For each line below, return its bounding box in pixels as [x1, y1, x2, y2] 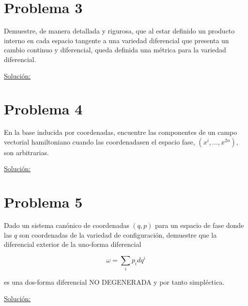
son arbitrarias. [4, 147, 49, 157]
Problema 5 [4, 192, 83, 212]
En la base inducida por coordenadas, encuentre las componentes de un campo [4, 127, 237, 137]
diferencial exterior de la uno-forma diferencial [4, 239, 141, 249]
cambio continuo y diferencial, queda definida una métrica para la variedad [4, 45, 226, 55]
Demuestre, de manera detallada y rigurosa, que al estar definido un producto [4, 26, 235, 36]
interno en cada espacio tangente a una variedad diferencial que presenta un [4, 35, 229, 45]
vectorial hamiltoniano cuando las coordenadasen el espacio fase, [4, 136, 195, 146]
